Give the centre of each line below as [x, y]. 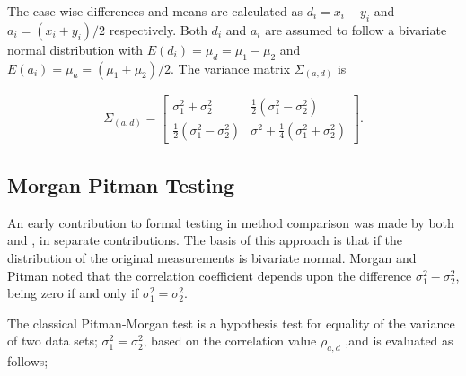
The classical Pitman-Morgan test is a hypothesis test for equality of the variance [231, 323]
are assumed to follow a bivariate [356, 29]
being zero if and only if [73, 293]
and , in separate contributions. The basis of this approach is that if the [205, 240]
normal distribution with [75, 49]
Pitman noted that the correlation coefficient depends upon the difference [210, 275]
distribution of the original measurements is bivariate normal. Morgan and [212, 258]
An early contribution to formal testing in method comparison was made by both [231, 222]
